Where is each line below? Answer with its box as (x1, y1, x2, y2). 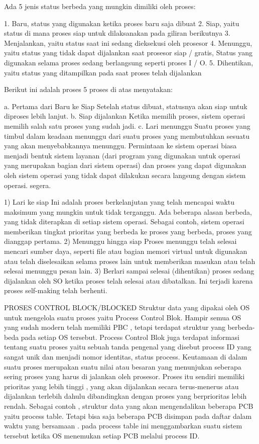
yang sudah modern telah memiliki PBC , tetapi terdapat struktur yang (4, 322, 225, 332)
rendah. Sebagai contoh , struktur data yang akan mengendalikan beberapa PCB (4, 400, 253, 411)
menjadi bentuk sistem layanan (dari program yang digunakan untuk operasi (4, 150, 240, 160)
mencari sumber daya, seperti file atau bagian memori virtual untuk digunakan (4, 246, 247, 256)
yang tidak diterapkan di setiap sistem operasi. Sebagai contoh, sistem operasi (4, 216, 244, 227)
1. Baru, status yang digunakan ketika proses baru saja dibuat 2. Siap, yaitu (4, 18, 239, 28)
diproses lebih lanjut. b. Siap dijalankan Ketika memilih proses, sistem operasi (4, 111, 245, 121)
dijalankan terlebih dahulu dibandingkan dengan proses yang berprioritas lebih (4, 391, 247, 401)
